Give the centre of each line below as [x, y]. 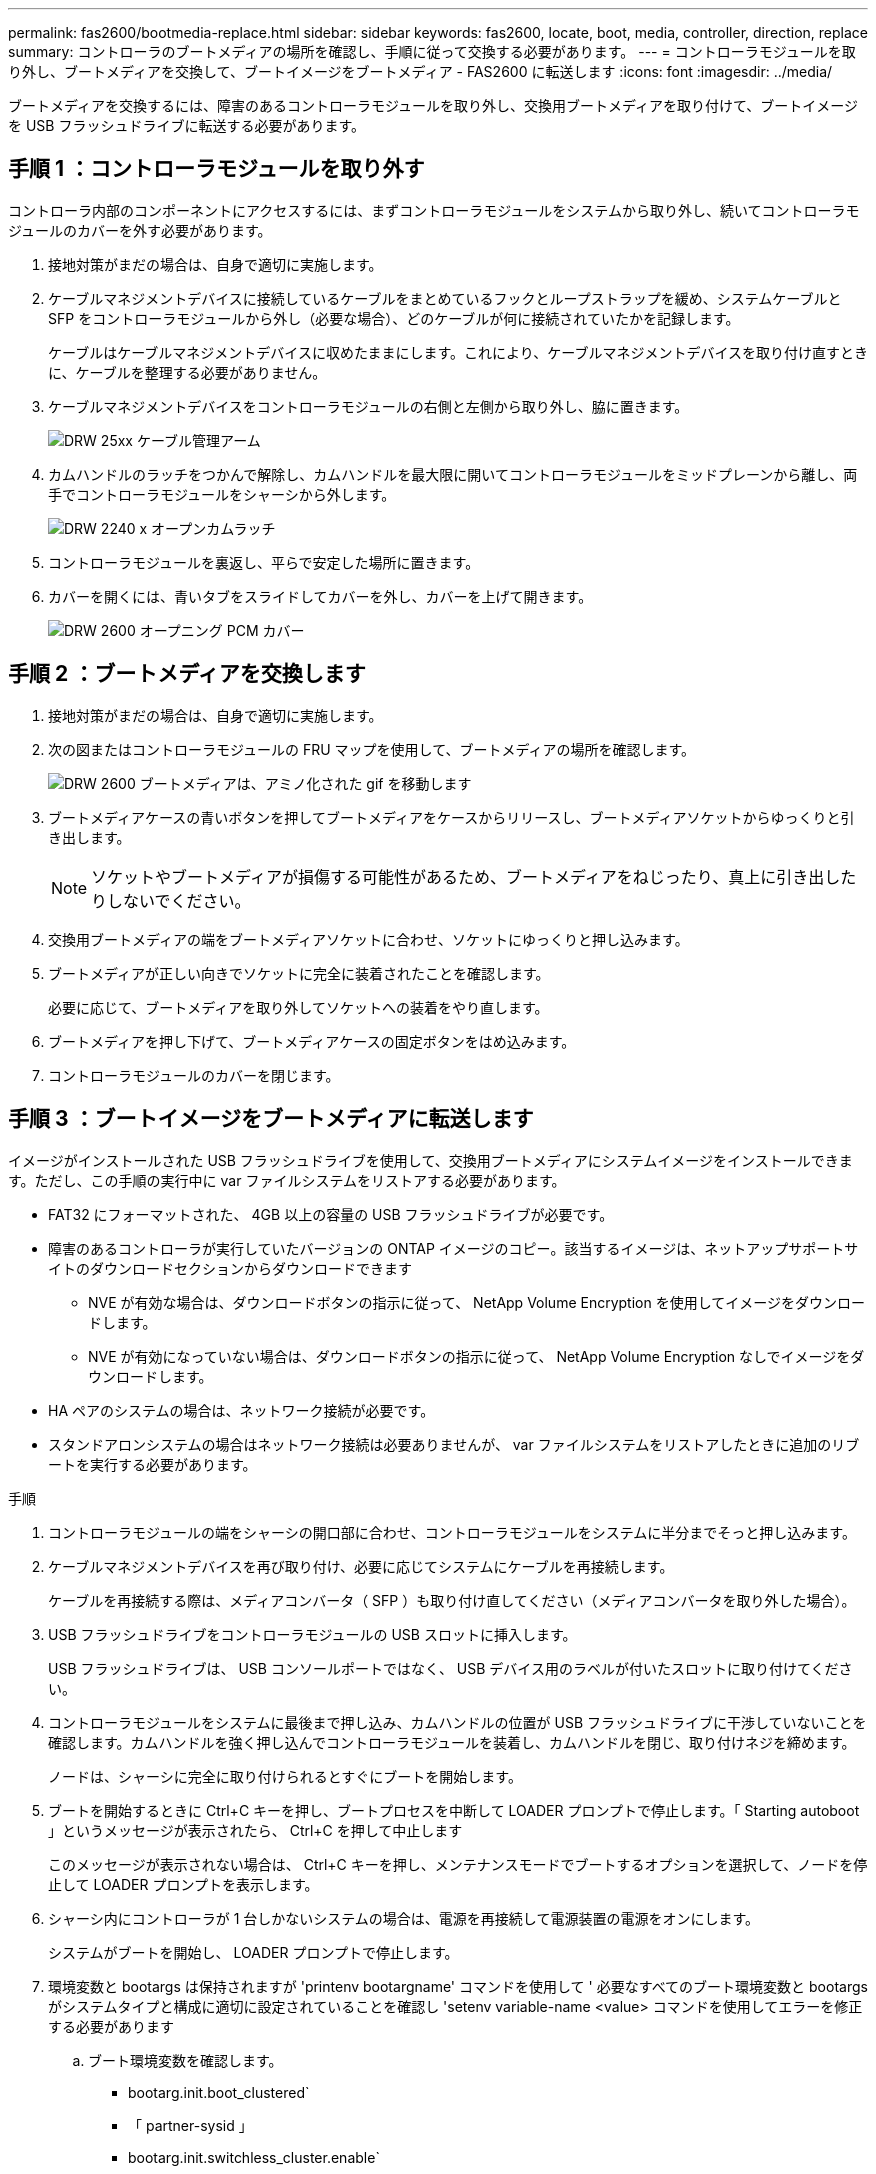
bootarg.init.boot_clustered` [219, 2092]
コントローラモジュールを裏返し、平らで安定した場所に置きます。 [264, 562]
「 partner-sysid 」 [190, 2125]
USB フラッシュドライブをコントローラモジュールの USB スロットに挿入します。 [312, 1634]
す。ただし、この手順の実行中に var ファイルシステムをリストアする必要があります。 [287, 1180]
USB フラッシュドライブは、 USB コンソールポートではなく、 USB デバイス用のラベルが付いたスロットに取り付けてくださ [450, 1668]
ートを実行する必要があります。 [152, 1464]
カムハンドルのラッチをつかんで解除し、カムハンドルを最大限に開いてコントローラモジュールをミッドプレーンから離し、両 [453, 474]
